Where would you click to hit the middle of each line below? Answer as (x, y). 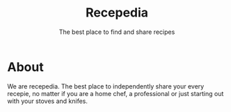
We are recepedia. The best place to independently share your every (106, 86)
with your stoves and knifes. (48, 101)
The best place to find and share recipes (117, 32)
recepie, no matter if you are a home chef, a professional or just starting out (115, 93)
